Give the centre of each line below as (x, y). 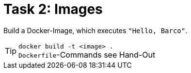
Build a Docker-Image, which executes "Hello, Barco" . (95, 30)
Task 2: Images (53, 9)
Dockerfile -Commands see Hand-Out (87, 55)
